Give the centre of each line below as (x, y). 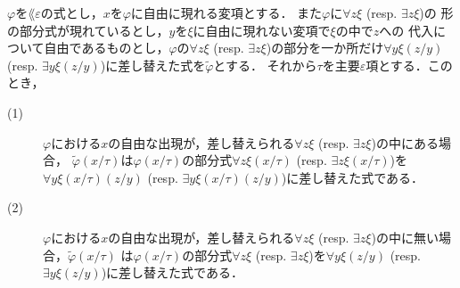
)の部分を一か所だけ (325, 48)
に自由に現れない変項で (262, 30)
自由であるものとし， (107, 48)
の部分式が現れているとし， (88, 30)
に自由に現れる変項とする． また (226, 12)
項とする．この (409, 65)
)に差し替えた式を (153, 65)
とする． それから (265, 65)
